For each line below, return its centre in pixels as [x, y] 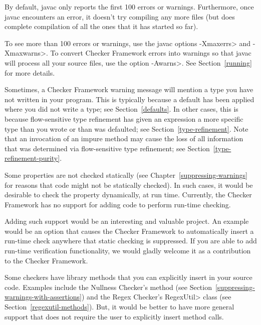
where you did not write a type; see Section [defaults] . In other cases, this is [121, 109]
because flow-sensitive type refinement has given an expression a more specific [124, 118]
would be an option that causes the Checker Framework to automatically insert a [129, 231]
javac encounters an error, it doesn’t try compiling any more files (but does [120, 16]
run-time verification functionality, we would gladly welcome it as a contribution [128, 251]
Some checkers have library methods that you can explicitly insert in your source [128, 277]
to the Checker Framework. [46, 260]
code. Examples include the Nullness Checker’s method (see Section [108, 287]
